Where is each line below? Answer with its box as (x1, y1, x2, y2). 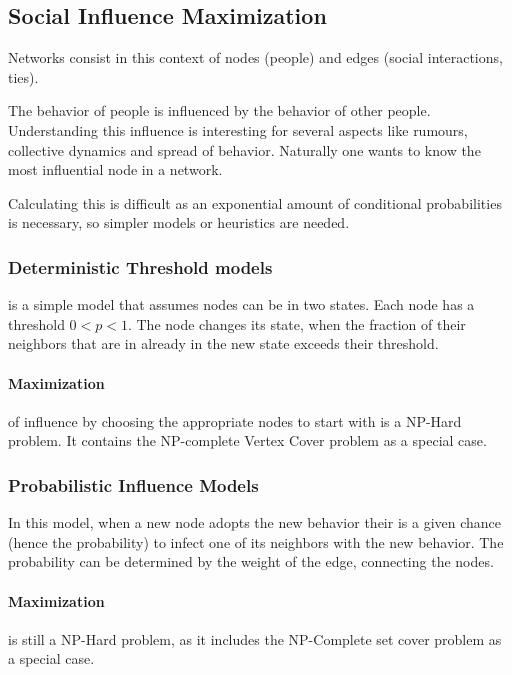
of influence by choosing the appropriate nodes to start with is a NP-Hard (8, 410, 462, 431)
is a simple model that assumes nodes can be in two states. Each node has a (8, 294, 475, 315)
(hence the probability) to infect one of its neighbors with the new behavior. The (8, 531, 504, 552)
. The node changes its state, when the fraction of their (127, 313, 466, 334)
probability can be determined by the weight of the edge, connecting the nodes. (8, 551, 494, 572)
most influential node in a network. (8, 159, 223, 180)
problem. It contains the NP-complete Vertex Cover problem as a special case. (8, 430, 487, 451)
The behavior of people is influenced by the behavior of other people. (8, 100, 431, 121)
